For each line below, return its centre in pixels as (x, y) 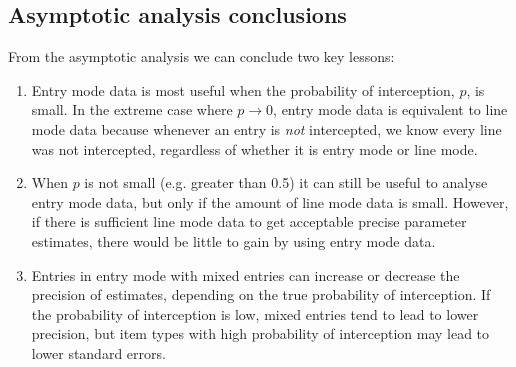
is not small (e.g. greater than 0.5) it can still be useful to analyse (286, 182)
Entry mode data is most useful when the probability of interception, (243, 89)
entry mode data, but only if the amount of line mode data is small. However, (270, 201)
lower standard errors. (98, 352)
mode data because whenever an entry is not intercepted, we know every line (266, 128)
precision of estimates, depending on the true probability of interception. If (261, 294)
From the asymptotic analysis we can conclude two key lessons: (201, 56)
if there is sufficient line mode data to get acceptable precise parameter (249, 221)
